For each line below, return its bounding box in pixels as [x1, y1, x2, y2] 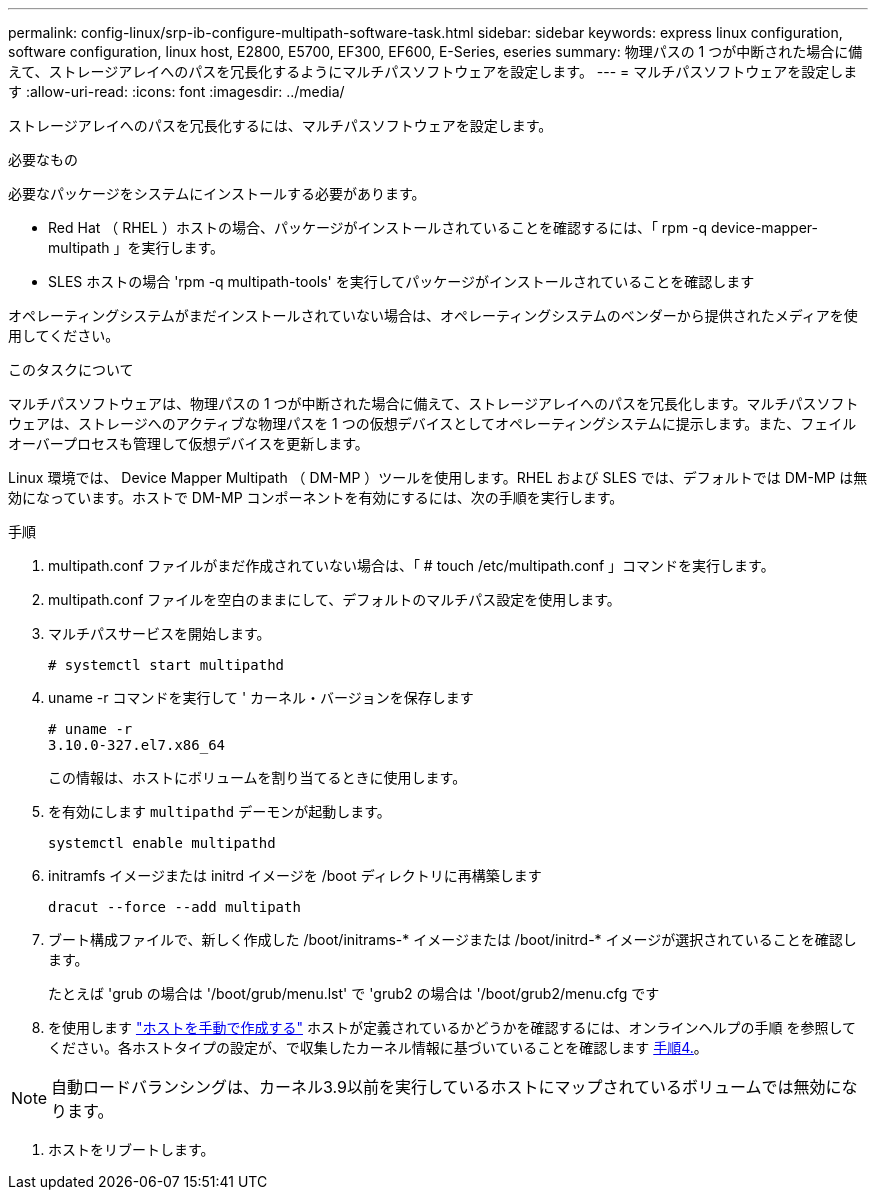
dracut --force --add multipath [48, 899, 301, 915]
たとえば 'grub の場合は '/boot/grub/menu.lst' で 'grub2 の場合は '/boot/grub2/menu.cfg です [48, 985, 660, 1002]
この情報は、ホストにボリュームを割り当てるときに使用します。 [48, 769, 467, 786]
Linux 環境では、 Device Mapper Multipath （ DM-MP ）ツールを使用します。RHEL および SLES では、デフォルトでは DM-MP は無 [8, 469, 868, 486]
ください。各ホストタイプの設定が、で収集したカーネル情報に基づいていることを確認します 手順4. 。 [48, 1039, 708, 1056]
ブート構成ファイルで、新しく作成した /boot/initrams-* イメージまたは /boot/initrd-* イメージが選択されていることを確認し [48, 931, 857, 948]
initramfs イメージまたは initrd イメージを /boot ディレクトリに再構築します [48, 867, 542, 884]
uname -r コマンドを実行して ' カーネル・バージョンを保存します [48, 689, 474, 706]
